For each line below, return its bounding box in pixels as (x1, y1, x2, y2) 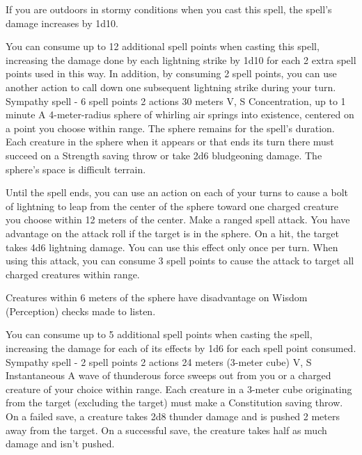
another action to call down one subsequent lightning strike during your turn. (6, 79, 336, 94)
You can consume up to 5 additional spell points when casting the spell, (6, 327, 313, 342)
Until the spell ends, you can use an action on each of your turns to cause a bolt (6, 185, 349, 200)
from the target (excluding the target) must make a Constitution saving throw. (6, 395, 343, 410)
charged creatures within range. (6, 266, 140, 281)
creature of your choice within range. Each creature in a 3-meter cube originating (6, 381, 352, 396)
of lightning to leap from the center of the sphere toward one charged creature (6, 198, 338, 213)
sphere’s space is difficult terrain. (6, 161, 146, 176)
